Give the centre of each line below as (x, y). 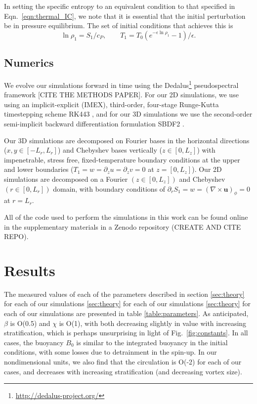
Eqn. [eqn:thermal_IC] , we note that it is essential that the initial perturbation (125, 16)
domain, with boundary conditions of (109, 188)
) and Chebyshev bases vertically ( (110, 150)
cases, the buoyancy (34, 342)
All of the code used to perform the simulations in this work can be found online (126, 217)
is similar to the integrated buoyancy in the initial (152, 342)
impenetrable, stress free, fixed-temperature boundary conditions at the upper (122, 159)
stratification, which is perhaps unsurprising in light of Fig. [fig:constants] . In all (126, 333)
